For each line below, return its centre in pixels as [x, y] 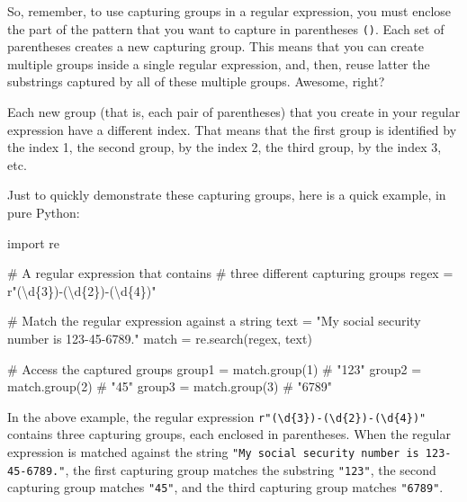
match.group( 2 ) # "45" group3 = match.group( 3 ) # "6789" [170, 386]
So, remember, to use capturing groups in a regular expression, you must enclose [229, 11]
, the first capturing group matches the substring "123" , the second [251, 469]
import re [34, 242]
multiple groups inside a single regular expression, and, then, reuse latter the [219, 63]
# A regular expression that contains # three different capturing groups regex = [230, 273]
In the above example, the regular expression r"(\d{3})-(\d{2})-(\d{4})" [217, 416]
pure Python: [44, 212]
